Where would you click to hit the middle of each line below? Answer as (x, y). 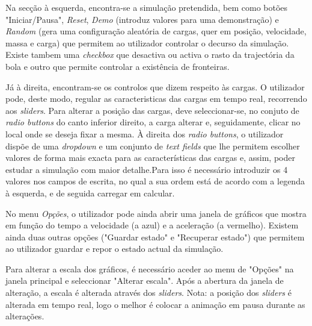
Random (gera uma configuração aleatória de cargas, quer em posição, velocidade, (156, 31)
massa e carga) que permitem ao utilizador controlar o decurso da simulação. (147, 42)
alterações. (25, 316)
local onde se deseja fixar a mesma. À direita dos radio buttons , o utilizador (145, 133)
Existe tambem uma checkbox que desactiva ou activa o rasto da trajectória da (150, 55)
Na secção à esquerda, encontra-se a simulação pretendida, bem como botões (147, 7)
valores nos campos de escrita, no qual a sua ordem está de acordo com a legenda (155, 181)
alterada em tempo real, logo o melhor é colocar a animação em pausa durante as (155, 304)
